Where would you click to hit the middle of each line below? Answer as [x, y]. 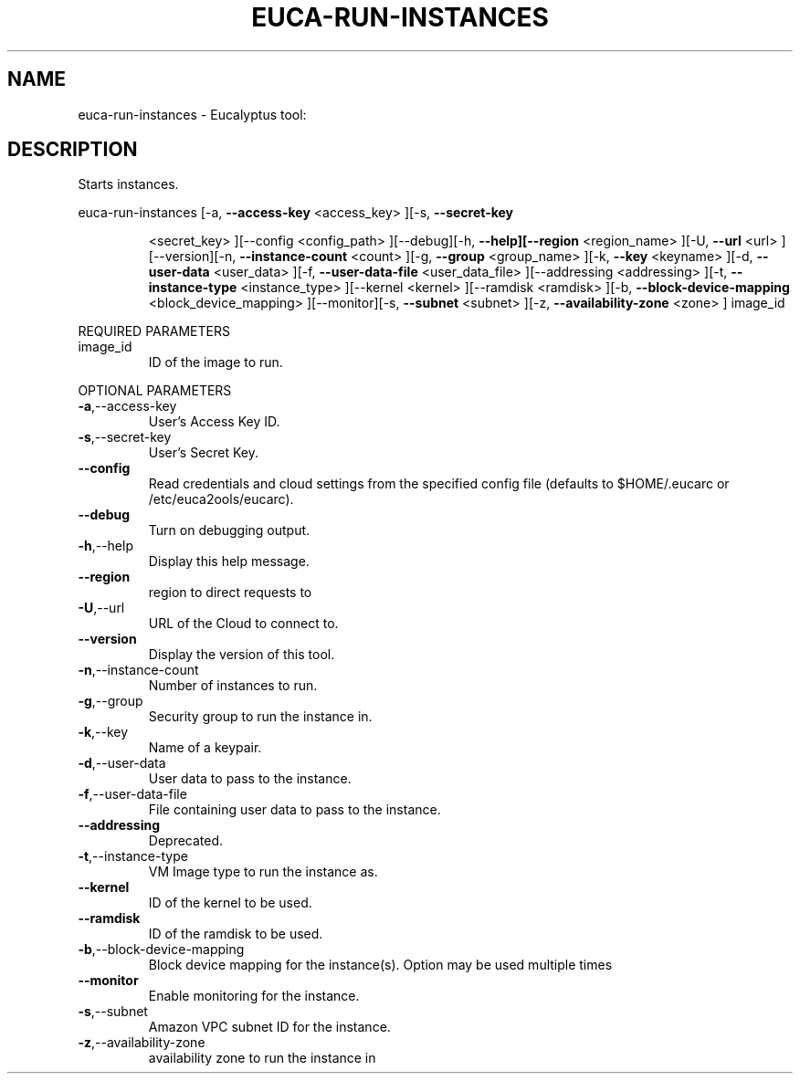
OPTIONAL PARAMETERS [155, 391]
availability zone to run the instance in [262, 1058]
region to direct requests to [230, 593]
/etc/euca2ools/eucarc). [221, 499]
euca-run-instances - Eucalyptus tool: [192, 114]
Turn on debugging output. [229, 530]
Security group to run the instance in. [260, 717]
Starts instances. [128, 184]
